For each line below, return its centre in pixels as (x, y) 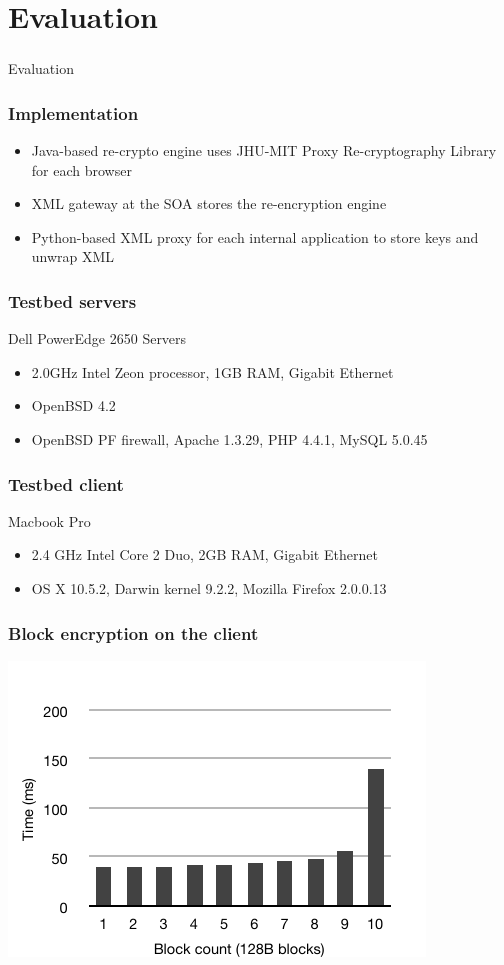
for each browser (81, 169)
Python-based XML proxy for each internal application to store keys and (255, 236)
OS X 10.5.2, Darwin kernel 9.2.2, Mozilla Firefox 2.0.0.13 (209, 588)
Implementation (73, 112)
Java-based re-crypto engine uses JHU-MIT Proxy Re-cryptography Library (264, 150)
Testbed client (66, 483)
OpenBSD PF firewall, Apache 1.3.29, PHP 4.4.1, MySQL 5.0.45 (229, 439)
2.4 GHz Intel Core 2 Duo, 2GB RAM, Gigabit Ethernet (204, 554)
